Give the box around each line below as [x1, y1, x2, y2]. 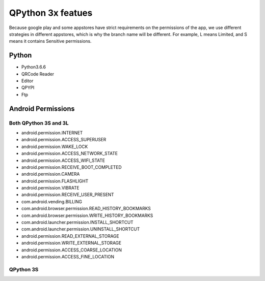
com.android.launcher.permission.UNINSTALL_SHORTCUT [21, 226, 140, 232]
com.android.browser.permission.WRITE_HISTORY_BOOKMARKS [21, 212, 153, 219]
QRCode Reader [21, 71, 54, 77]
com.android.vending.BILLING [21, 198, 82, 204]
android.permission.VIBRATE [21, 185, 79, 191]
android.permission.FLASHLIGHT [21, 178, 88, 184]
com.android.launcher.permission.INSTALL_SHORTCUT [21, 219, 133, 225]
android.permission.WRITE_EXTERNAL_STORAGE [21, 240, 122, 246]
